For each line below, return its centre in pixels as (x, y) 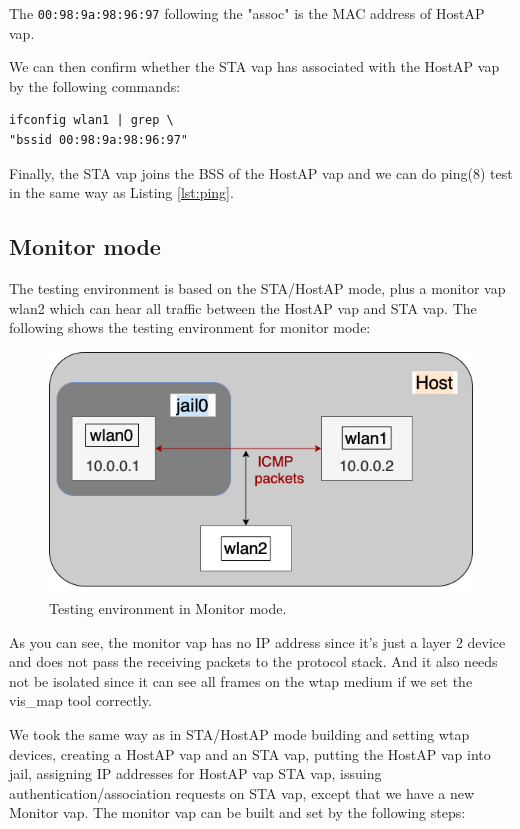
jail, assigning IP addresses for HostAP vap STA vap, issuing (195, 773)
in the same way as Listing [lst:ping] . (121, 192)
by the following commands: (95, 85)
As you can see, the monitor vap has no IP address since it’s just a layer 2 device (257, 641)
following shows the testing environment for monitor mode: (190, 327)
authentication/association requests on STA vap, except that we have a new (242, 792)
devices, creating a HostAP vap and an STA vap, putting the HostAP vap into (250, 753)
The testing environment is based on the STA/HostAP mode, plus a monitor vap (257, 288)
